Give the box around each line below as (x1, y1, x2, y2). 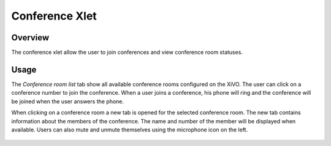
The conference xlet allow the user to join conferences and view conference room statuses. (11, 49, 243, 56)
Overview (11, 32, 50, 43)
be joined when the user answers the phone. (11, 98, 124, 105)
